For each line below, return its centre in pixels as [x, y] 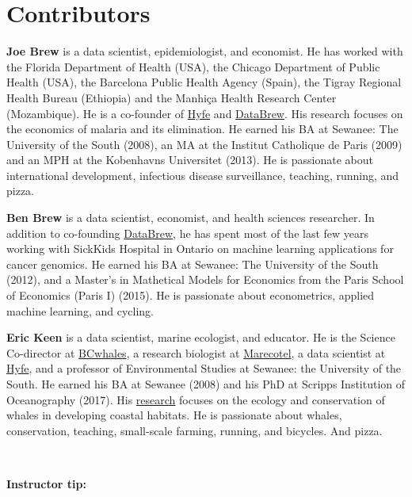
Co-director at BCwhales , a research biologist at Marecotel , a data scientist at [196, 352]
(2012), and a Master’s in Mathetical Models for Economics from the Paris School [205, 279]
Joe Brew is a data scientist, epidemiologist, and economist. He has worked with [205, 51]
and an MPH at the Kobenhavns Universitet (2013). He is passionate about [190, 160]
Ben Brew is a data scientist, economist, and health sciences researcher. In [191, 218]
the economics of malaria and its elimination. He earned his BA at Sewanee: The [202, 129]
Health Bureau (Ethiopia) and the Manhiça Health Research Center [172, 97]
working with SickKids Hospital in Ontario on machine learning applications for [200, 248]
